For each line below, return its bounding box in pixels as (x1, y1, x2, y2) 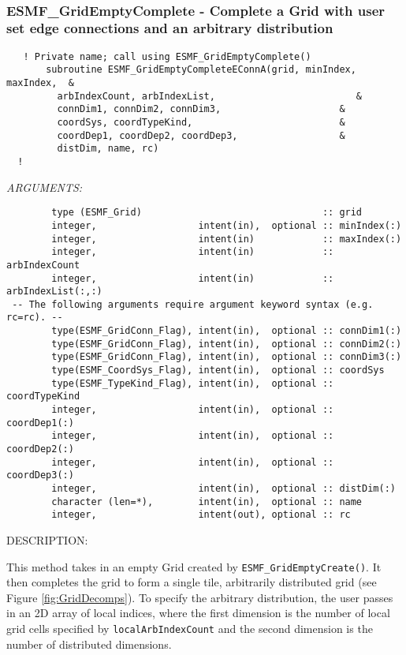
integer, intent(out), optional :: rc (51, 509, 351, 521)
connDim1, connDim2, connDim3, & (57, 103, 345, 115)
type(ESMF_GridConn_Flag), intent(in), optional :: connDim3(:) (51, 351, 402, 363)
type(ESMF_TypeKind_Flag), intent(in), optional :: (51, 377, 334, 389)
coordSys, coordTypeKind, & (57, 117, 345, 129)
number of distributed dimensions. (6, 635, 172, 652)
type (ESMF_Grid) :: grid (51, 207, 363, 219)
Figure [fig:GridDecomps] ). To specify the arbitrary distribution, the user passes (6, 589, 393, 605)
